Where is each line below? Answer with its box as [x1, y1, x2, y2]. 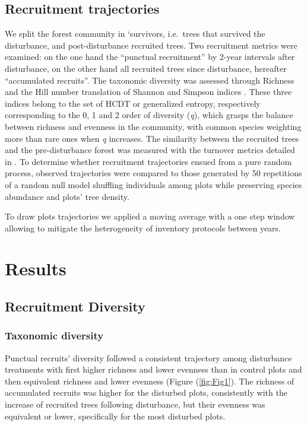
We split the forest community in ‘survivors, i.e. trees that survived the [5, 27, 265, 40]
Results [5, 256, 67, 281]
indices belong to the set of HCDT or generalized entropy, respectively [5, 97, 261, 109]
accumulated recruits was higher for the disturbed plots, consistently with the [5, 386, 287, 399]
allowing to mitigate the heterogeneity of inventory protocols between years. [5, 221, 281, 234]
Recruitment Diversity [5, 297, 145, 316]
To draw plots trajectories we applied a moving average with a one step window [5, 210, 295, 222]
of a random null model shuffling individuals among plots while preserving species [5, 178, 302, 190]
